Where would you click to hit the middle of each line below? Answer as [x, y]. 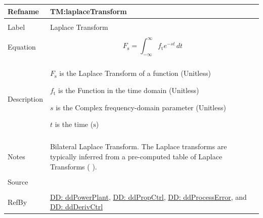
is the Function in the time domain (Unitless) [129, 90]
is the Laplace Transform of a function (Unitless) [135, 73]
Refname [23, 11]
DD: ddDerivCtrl [76, 207]
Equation [22, 46]
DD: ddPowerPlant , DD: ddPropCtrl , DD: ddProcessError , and [148, 197]
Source [18, 181]
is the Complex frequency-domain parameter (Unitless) [141, 107]
